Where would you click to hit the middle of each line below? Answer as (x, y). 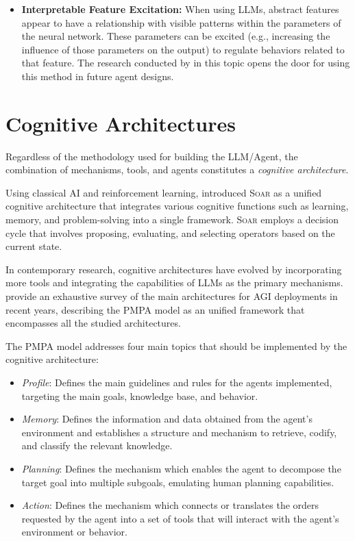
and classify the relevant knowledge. (97, 445)
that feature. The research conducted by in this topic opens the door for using (186, 63)
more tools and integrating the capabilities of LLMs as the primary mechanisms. (174, 282)
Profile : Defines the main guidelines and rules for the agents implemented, (177, 382)
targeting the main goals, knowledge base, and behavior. (140, 395)
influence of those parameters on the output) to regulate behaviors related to (183, 49)
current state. (34, 246)
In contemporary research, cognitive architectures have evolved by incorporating (174, 269)
